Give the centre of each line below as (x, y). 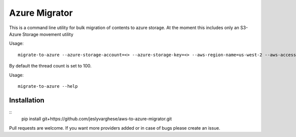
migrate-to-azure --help (48, 86)
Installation (27, 100)
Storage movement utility (48, 34)
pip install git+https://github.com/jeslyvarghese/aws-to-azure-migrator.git (97, 119)
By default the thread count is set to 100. (50, 66)
